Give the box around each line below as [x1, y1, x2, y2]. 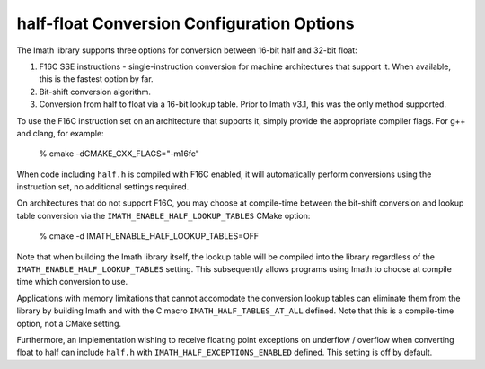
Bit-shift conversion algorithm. [39, 86, 152, 97]
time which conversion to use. [16, 277, 128, 287]
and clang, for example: [16, 127, 104, 138]
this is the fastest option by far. [39, 74, 154, 84]
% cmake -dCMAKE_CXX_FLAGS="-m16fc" [39, 148, 199, 159]
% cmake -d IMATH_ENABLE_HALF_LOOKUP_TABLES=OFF [39, 231, 260, 242]
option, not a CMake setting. [16, 318, 121, 329]
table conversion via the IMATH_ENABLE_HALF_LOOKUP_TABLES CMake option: [16, 210, 311, 221]
